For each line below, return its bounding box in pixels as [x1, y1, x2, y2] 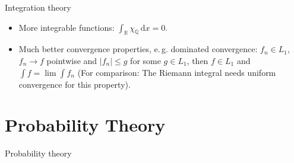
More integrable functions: [18, 21, 115, 33]
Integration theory [5, 1, 71, 13]
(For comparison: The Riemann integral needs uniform [77, 66, 276, 78]
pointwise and [46, 54, 97, 66]
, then [186, 54, 208, 66]
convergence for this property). [18, 78, 131, 90]
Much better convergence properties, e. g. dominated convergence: [18, 43, 258, 55]
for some [130, 54, 161, 66]
